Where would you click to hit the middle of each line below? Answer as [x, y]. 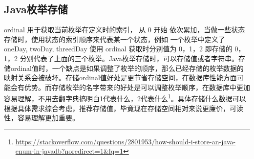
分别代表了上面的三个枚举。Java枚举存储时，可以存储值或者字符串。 [129, 58]
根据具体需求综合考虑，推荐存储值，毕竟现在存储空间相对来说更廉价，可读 [124, 108]
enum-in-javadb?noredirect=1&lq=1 [69, 151]
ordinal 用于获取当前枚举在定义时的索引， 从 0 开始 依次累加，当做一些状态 [125, 30]
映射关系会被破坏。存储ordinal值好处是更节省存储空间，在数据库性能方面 [120, 78]
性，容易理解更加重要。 [42, 118]
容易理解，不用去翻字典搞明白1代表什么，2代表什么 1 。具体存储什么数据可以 [125, 98]
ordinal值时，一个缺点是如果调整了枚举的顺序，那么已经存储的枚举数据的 [127, 68]
